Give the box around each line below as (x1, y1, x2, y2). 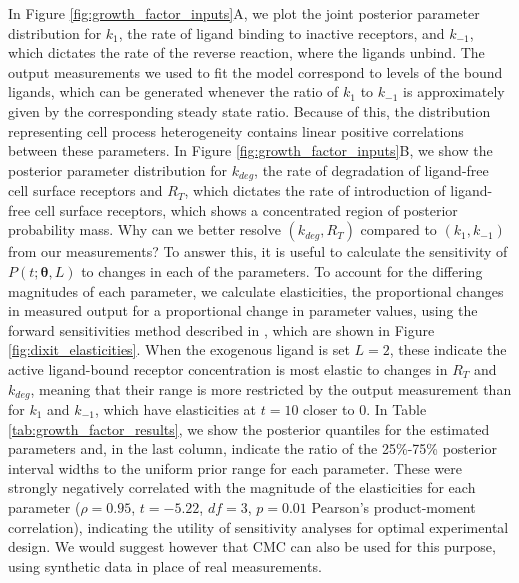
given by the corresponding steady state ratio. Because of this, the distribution (8, 100, 491, 121)
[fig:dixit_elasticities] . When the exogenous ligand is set (8, 339, 350, 360)
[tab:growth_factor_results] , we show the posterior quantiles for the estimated (8, 418, 490, 439)
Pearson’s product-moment (311, 496, 476, 517)
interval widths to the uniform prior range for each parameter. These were (8, 457, 462, 478)
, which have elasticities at (94, 399, 257, 419)
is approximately (403, 81, 505, 102)
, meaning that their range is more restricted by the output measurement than (30, 378, 512, 399)
